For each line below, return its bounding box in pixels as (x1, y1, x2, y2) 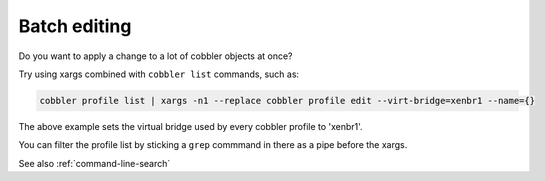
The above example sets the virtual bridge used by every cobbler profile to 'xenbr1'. (18, 120, 364, 132)
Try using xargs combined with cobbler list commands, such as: (18, 68, 300, 80)
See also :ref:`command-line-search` (18, 157, 171, 169)
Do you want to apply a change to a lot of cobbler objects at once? (18, 50, 294, 62)
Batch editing (18, 15, 132, 37)
